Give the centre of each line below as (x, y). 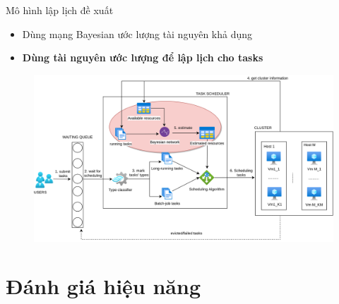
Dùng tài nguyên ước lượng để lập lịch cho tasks (143, 57)
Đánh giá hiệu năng (103, 286)
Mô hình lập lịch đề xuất (60, 10)
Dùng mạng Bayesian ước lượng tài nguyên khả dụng (137, 34)
